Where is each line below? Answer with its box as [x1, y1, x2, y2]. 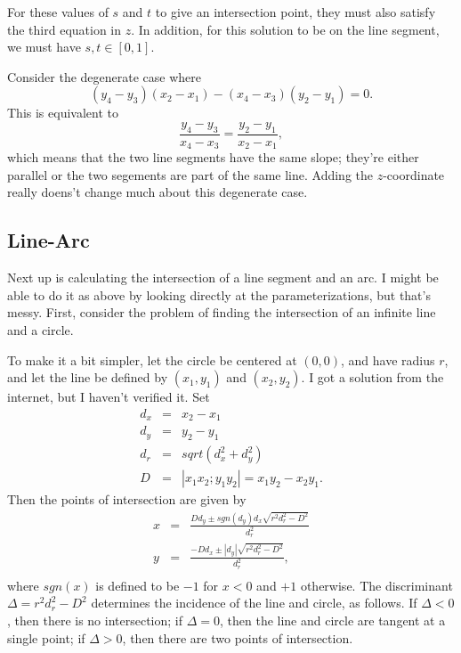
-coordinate [383, 165, 445, 184]
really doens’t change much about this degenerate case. [7, 183, 308, 201]
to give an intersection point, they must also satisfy [155, 3, 436, 20]
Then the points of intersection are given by [7, 490, 247, 509]
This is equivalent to [7, 103, 118, 122]
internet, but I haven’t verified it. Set [7, 388, 210, 406]
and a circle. [7, 321, 74, 339]
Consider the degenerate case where [7, 67, 202, 86]
